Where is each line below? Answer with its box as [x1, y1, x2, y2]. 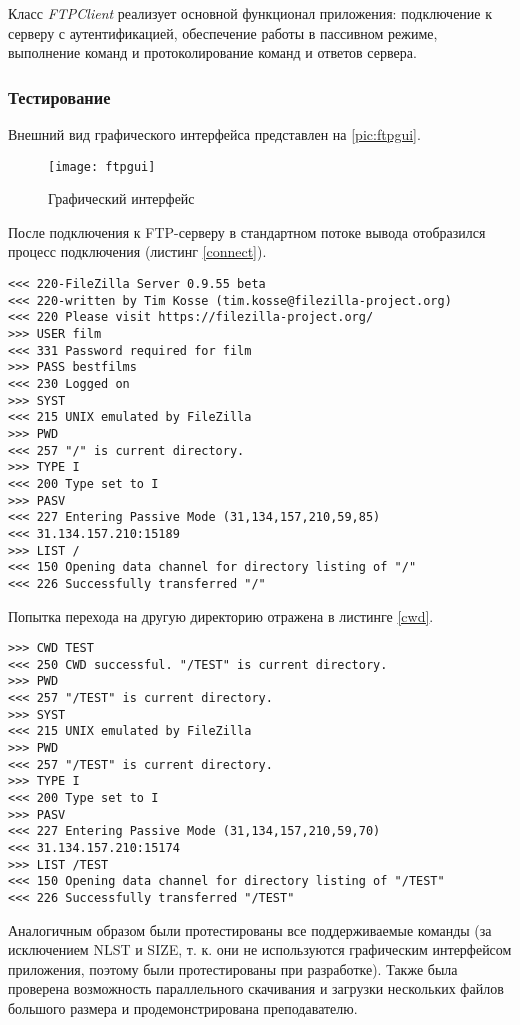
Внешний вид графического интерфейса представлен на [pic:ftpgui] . [8, 124, 421, 144]
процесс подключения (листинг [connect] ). [8, 241, 267, 262]
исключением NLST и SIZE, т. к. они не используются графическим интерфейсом [8, 939, 512, 960]
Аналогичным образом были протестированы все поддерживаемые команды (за [8, 919, 492, 940]
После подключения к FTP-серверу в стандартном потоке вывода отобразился [8, 221, 486, 242]
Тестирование [8, 84, 111, 109]
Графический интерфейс [48, 188, 195, 209]
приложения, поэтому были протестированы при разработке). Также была [8, 958, 458, 979]
